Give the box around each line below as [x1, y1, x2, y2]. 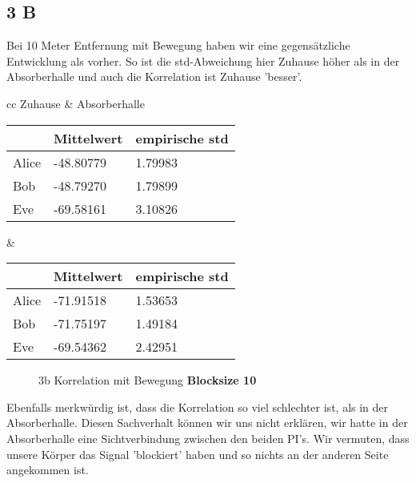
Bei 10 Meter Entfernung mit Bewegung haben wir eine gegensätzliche [6, 37, 350, 54]
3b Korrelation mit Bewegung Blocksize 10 [38, 372, 257, 388]
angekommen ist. [6, 461, 89, 478]
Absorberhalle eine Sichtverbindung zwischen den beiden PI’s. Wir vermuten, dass [6, 429, 410, 446]
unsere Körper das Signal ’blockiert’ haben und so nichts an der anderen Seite [6, 445, 389, 462]
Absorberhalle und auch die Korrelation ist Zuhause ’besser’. [6, 68, 302, 85]
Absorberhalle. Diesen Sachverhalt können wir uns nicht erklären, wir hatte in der [6, 414, 408, 431]
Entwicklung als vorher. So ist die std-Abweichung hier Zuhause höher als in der [6, 52, 400, 69]
